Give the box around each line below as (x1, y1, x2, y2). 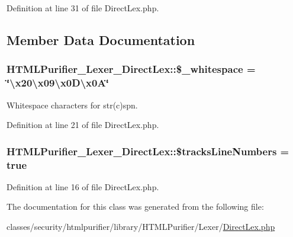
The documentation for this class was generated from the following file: (7, 200, 264, 213)
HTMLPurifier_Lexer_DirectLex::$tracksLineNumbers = (7, 143, 289, 158)
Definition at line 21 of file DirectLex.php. (7, 118, 159, 131)
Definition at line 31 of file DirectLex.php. (7, 2, 159, 14)
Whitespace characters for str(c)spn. (7, 98, 138, 111)
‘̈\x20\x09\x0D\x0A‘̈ (7, 75, 109, 90)
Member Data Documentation (7, 30, 195, 49)
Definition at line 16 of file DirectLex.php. (7, 180, 159, 193)
